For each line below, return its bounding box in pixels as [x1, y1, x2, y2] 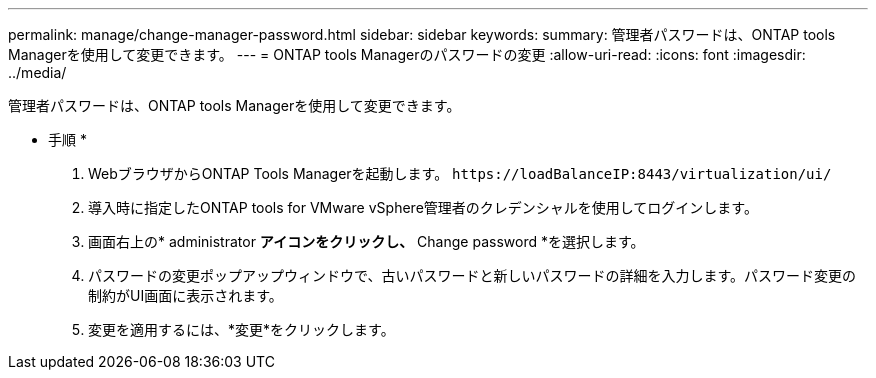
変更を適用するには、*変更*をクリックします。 [88, 321, 395, 338]
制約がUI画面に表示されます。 [88, 287, 283, 304]
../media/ [8, 64, 67, 81]
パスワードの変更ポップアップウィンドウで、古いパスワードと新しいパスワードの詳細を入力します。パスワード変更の [88, 267, 857, 284]
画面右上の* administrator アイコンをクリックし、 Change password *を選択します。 [88, 233, 645, 250]
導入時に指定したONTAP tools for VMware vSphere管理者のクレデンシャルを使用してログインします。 [88, 199, 758, 216]
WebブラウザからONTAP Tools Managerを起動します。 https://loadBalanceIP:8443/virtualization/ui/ [88, 165, 832, 182]
